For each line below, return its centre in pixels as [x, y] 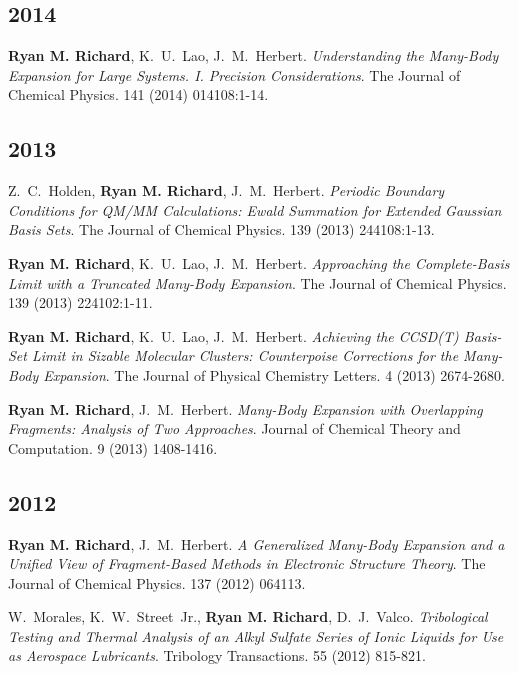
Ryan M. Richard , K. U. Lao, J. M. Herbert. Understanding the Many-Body [253, 55]
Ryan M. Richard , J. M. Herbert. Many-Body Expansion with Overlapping [245, 408]
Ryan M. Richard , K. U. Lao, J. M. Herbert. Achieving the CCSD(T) [233, 335]
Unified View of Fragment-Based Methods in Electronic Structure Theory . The [247, 563]
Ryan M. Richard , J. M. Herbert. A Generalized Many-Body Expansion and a [256, 543]
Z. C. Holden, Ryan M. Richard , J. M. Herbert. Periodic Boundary [226, 190]
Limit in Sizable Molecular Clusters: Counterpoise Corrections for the [245, 355]
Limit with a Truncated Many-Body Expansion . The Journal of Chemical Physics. [257, 282]
